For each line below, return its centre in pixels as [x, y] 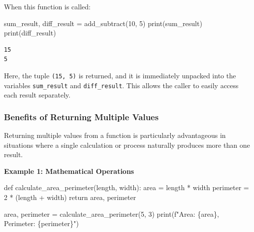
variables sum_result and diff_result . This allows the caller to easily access [121, 85]
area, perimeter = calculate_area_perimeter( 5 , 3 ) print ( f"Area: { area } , [111, 214]
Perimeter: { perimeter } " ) [41, 223]
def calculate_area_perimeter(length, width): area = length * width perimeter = [127, 187]
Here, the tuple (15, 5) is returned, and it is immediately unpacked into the [120, 75]
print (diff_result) [30, 33]
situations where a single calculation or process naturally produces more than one [127, 145]
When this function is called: [47, 6]
